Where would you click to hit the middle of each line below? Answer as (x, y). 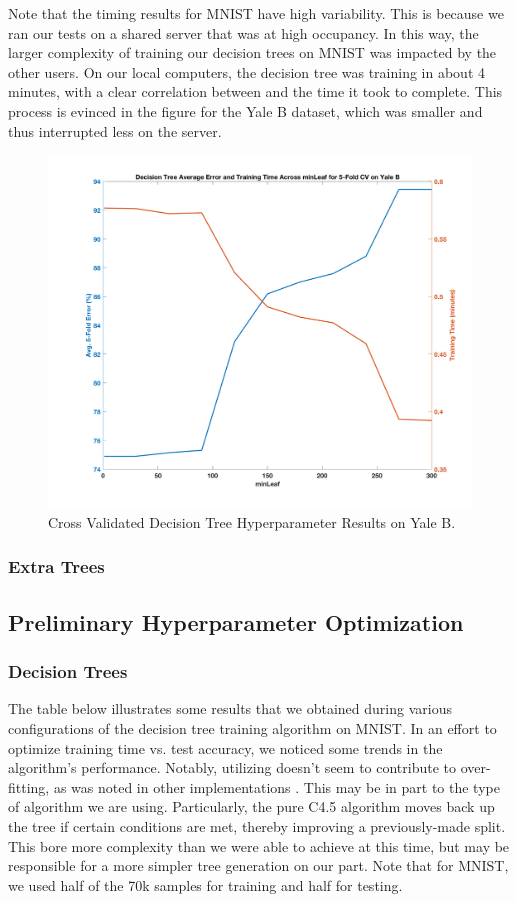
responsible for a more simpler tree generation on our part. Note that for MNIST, (258, 865)
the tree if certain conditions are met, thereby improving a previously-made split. (257, 825)
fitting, (29, 786)
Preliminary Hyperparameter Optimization (236, 621)
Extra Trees (56, 566)
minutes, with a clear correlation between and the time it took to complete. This (255, 91)
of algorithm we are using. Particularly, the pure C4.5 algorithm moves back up (251, 806)
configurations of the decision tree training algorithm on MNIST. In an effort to (252, 727)
